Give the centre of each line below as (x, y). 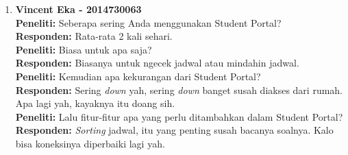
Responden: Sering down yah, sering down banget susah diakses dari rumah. (179, 90)
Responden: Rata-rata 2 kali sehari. (94, 36)
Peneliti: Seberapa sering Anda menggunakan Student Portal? (148, 22)
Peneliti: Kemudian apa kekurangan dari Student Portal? (138, 76)
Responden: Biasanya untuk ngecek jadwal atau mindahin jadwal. (157, 63)
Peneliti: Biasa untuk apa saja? (84, 49)
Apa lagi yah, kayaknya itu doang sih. (95, 103)
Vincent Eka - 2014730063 (78, 9)
